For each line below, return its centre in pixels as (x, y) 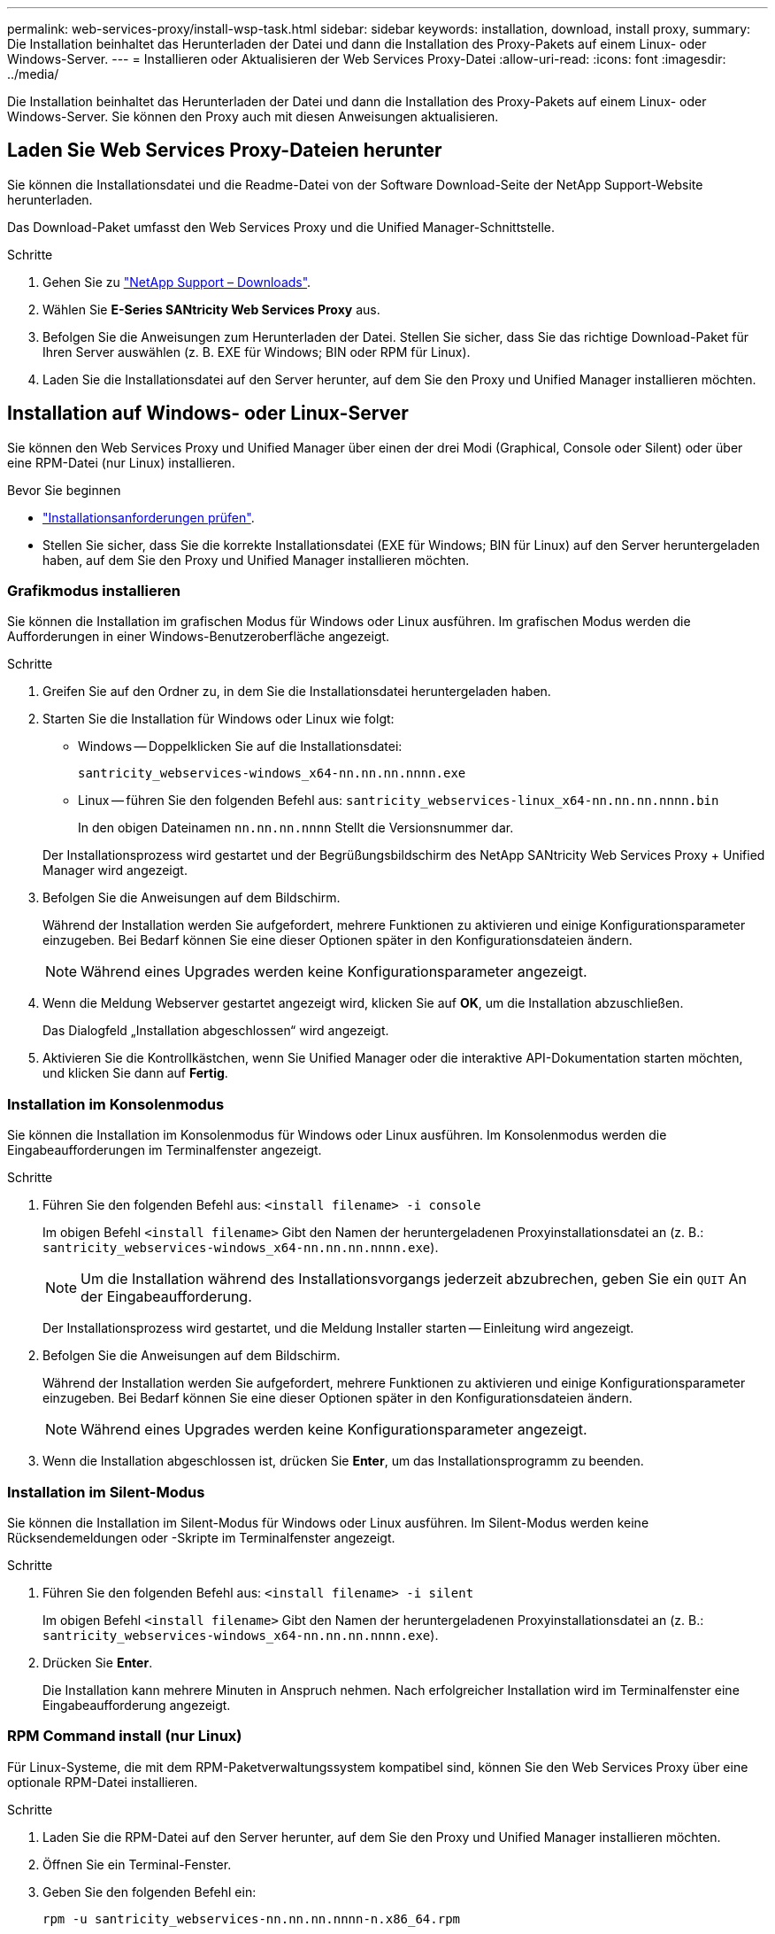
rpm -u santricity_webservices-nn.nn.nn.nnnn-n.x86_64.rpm (252, 1919)
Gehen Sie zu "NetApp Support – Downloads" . (177, 282)
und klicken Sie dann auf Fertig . (135, 1073)
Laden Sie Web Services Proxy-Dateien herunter (225, 151)
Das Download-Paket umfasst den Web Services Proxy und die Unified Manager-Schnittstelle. (281, 227)
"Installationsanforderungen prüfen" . (149, 517)
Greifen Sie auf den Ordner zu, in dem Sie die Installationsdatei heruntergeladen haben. (297, 692)
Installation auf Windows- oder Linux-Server (208, 414)
